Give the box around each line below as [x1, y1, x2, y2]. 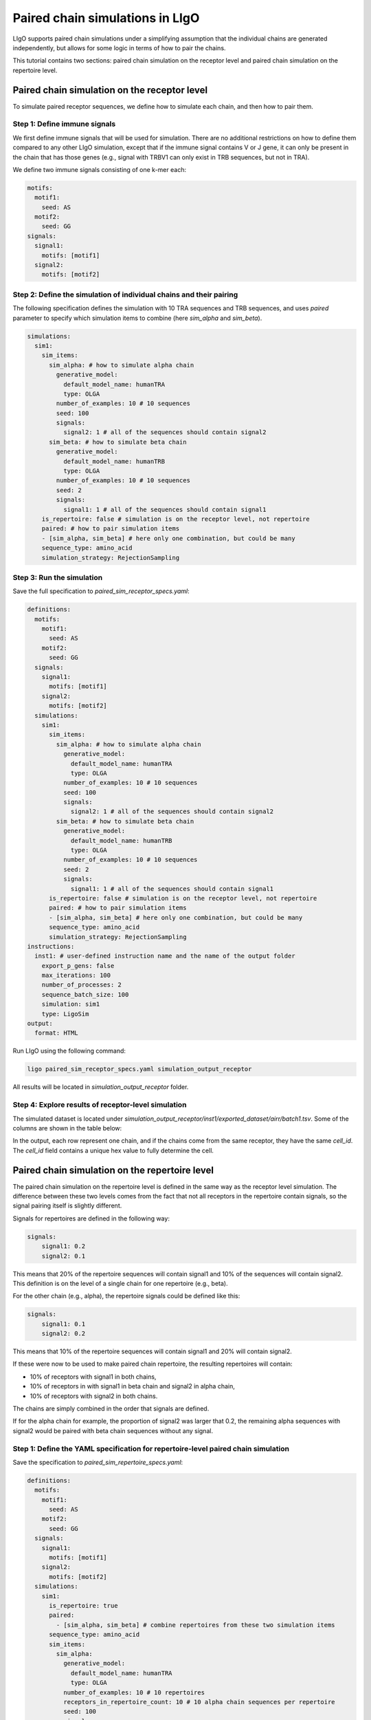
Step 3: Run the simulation [12, 572, 103, 582]
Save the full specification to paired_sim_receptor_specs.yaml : [12, 587, 190, 595]
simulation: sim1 [41, 1000, 100, 1008]
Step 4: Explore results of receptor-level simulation [12, 1100, 187, 1110]
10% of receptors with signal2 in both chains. [30, 1392, 158, 1400]
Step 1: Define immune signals [12, 119, 116, 129]
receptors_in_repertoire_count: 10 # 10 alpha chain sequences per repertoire [63, 1698, 336, 1706]
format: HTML [34, 1029, 78, 1037]
